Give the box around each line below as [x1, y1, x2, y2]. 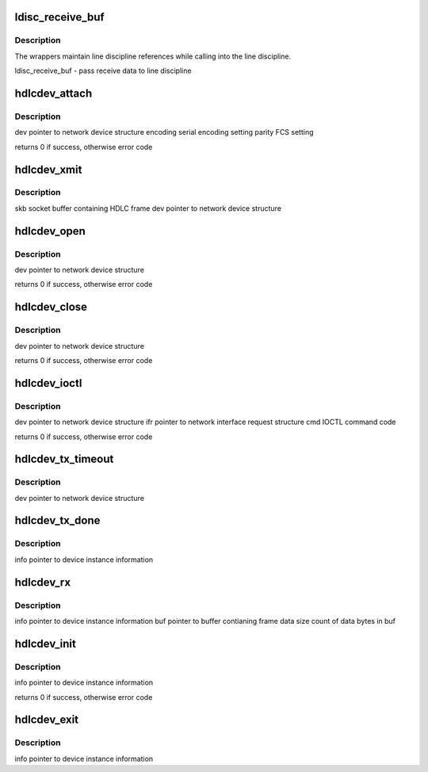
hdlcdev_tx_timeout [14, 453, 114, 466]
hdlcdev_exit [14, 713, 79, 727]
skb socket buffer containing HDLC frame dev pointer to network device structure [14, 203, 281, 213]
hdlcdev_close [14, 300, 87, 314]
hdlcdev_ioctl [14, 376, 82, 390]
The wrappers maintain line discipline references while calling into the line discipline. [14, 52, 292, 61]
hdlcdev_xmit [14, 162, 82, 176]
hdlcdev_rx [14, 575, 71, 589]
